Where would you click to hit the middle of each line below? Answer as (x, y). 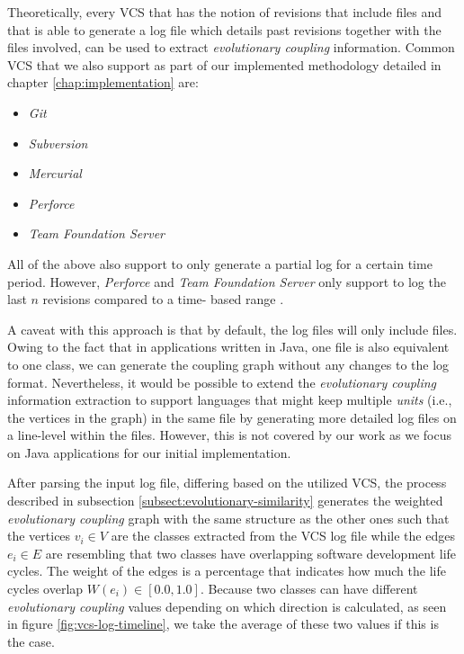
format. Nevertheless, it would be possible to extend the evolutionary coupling (222, 382)
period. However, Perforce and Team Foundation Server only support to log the (227, 281)
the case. (31, 641)
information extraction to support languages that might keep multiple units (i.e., (230, 400)
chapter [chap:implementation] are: (103, 82)
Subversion (58, 143)
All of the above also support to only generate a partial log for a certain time (220, 263)
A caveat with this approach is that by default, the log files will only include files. (232, 329)
